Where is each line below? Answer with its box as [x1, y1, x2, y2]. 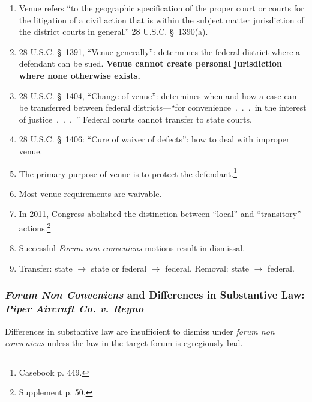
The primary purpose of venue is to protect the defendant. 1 [19, 165, 237, 180]
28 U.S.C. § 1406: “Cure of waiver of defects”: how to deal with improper [19, 133, 290, 145]
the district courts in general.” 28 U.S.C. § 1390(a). [19, 25, 208, 38]
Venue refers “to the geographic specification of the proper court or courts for [19, 2, 304, 14]
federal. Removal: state [165, 261, 250, 274]
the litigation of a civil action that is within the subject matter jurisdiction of [19, 13, 304, 26]
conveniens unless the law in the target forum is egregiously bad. [5, 337, 243, 349]
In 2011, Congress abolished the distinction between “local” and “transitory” [19, 207, 301, 220]
